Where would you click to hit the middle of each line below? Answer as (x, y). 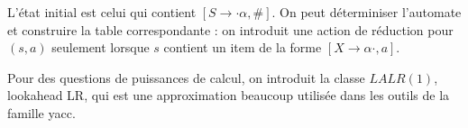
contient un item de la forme (243, 47)
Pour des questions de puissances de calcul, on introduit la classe (186, 77)
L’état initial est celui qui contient (102, 12)
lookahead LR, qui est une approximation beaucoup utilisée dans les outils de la (229, 95)
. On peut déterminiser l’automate (367, 12)
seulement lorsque (101, 47)
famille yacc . (41, 112)
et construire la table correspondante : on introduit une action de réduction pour (230, 29)
